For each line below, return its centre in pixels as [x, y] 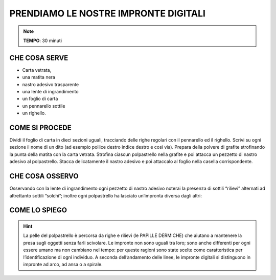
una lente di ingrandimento [50, 92]
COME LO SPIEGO [38, 210]
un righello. [34, 113]
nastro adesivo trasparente [51, 84]
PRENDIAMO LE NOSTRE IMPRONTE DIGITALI [107, 13]
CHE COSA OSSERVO [44, 176]
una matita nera [39, 77]
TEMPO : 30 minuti [43, 41]
